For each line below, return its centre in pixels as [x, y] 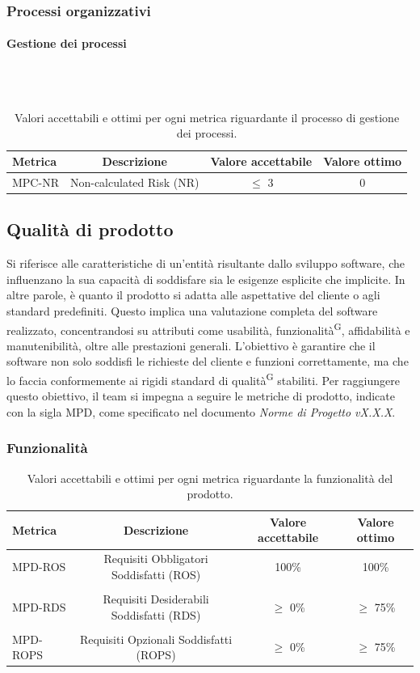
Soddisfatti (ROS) [156, 574]
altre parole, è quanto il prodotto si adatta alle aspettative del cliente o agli [193, 295]
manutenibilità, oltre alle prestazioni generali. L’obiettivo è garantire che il [191, 345]
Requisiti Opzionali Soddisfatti [156, 639]
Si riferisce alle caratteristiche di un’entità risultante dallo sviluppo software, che [206, 263]
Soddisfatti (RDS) [156, 614]
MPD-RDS [39, 606]
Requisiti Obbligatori [156, 559]
